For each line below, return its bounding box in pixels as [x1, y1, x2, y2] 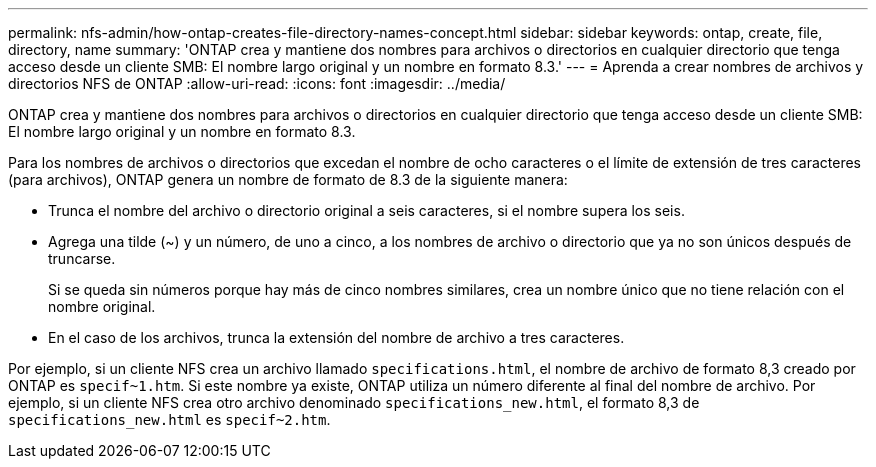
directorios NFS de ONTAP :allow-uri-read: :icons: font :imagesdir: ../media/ [8, 75, 506, 92]
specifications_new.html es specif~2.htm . [8, 411, 331, 428]
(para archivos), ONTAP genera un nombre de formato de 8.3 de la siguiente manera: [8, 171, 568, 188]
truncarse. [48, 250, 116, 267]
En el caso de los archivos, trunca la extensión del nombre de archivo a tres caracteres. [48, 329, 625, 346]
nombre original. [48, 298, 156, 315]
